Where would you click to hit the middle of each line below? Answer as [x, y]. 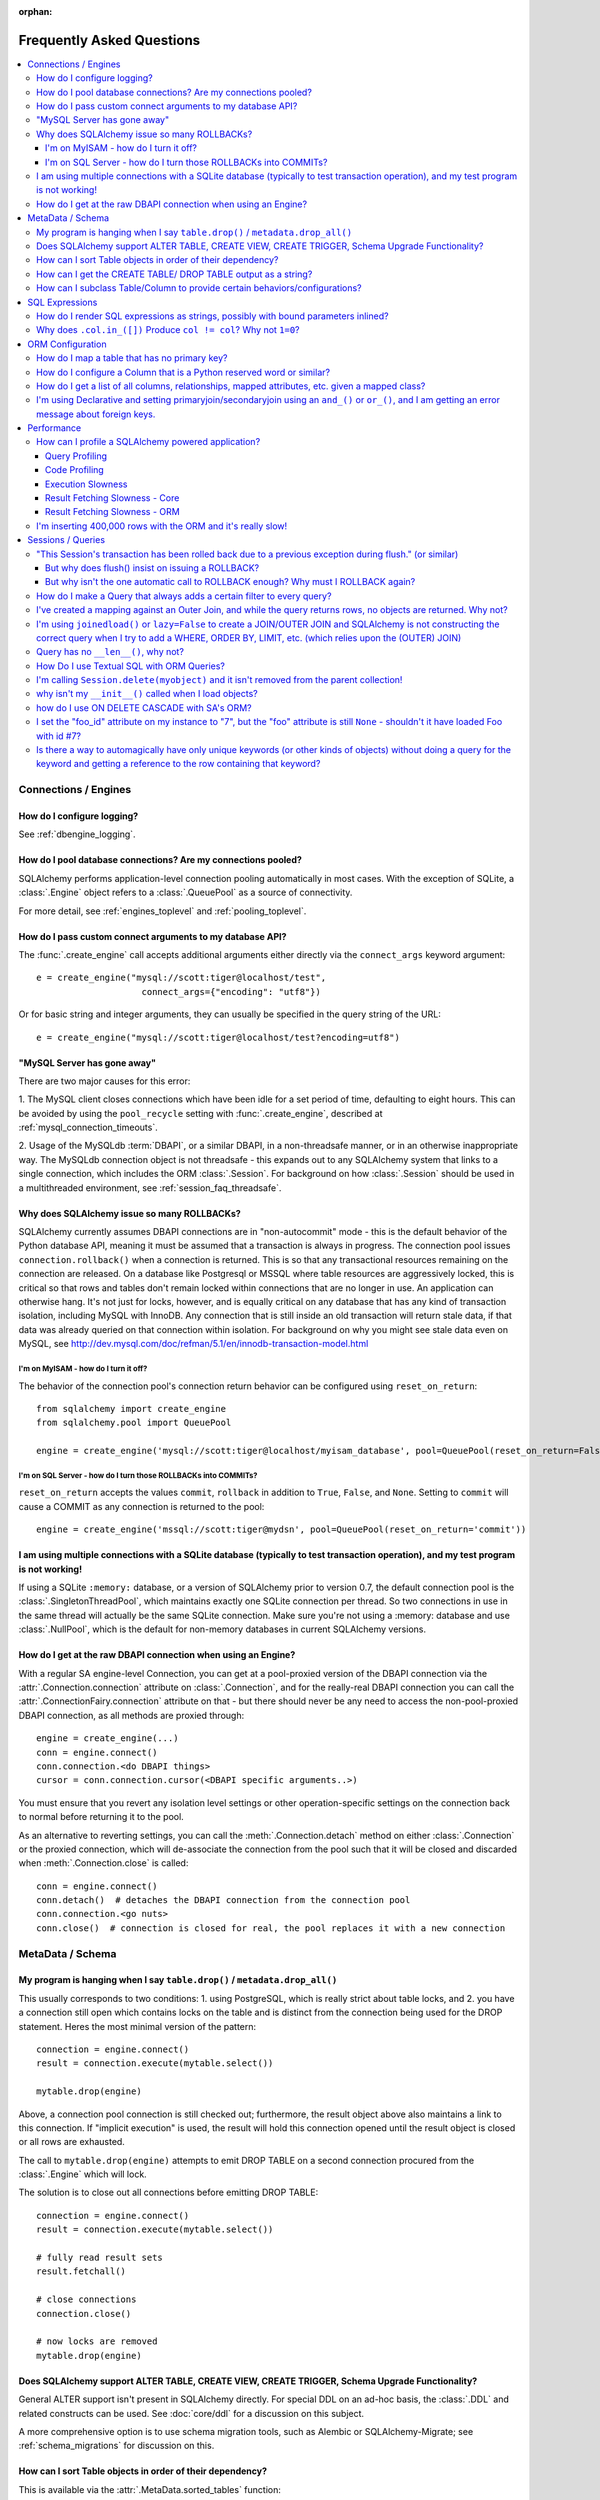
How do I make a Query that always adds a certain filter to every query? [184, 596]
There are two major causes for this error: [104, 1081]
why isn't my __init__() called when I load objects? [147, 694]
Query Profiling [76, 456]
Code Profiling [74, 470]
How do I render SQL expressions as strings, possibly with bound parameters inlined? [212, 316]
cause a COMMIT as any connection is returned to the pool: [141, 1506]
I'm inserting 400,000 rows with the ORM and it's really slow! [162, 526]
